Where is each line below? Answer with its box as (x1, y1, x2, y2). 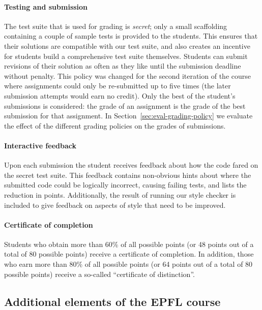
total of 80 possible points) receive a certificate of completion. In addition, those (4, 249, 254, 259)
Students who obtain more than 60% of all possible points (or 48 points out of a (4, 238, 254, 249)
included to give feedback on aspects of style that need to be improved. (4, 199, 226, 210)
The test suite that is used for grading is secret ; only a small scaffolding (4, 20, 227, 31)
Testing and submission (4, 1, 88, 12)
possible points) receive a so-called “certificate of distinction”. (4, 268, 195, 279)
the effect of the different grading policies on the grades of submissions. (4, 120, 226, 131)
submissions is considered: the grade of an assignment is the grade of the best (4, 100, 246, 111)
